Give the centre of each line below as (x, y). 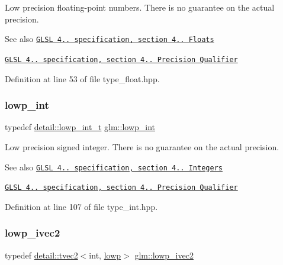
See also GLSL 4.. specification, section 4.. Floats (110, 39)
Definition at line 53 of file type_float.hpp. (82, 78)
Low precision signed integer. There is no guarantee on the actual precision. (142, 146)
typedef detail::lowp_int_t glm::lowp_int (80, 127)
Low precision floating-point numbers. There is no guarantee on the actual (140, 7)
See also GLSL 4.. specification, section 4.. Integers (114, 167)
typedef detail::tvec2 (41, 255)
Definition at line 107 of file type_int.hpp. (81, 206)
